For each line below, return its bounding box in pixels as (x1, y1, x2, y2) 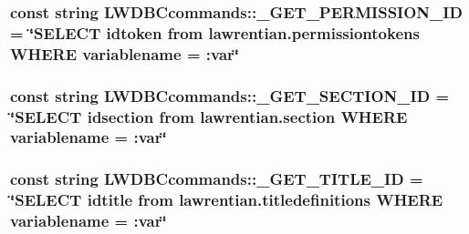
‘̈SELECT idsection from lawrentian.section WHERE (10, 105, 408, 127)
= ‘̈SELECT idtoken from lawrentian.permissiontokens (10, 21, 420, 44)
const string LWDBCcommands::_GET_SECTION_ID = (10, 84, 450, 107)
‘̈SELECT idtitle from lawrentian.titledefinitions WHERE (10, 188, 443, 211)
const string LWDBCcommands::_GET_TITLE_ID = (10, 168, 423, 190)
